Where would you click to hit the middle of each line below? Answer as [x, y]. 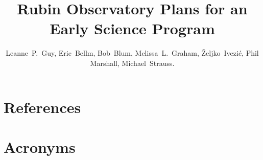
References [42, 107]
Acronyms [40, 146]
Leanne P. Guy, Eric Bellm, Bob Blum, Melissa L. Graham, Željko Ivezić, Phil [132, 53]
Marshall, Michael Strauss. [132, 63]
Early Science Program [132, 28]
